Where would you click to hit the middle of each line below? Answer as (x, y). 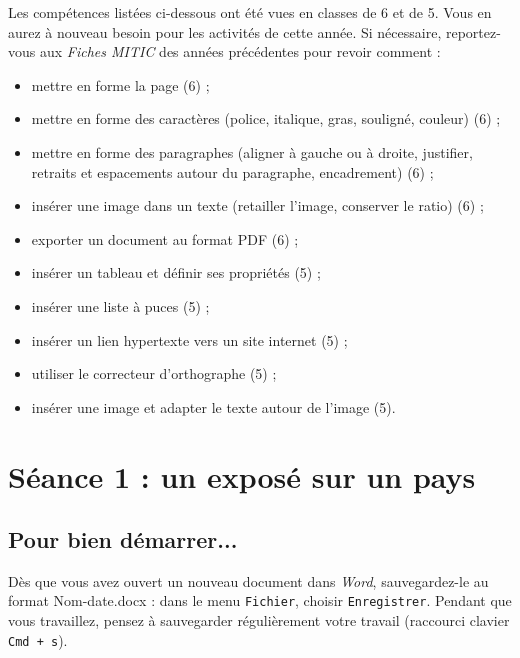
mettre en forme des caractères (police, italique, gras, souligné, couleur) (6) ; (266, 118)
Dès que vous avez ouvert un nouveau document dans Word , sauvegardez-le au (248, 580)
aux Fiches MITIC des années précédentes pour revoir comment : (240, 51)
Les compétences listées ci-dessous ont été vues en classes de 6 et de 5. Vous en (250, 12)
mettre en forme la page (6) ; (120, 84)
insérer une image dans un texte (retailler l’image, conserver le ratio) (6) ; (257, 205)
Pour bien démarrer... (123, 539)
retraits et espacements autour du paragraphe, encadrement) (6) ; (232, 171)
